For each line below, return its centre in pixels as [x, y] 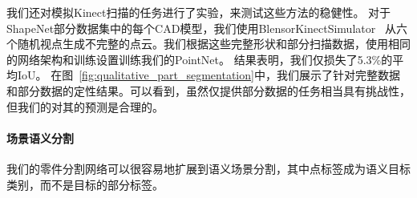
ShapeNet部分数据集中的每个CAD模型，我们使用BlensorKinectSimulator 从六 [207, 28]
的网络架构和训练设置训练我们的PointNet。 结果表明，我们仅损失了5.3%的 [200, 59]
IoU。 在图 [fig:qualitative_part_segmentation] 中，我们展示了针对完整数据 [208, 75]
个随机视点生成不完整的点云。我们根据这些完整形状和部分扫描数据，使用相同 [208, 44]
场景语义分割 [40, 137]
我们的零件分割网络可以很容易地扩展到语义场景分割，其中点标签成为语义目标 [208, 168]
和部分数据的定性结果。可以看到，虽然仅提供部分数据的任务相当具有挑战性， [208, 90]
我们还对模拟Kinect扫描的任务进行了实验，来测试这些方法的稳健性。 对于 [199, 12]
